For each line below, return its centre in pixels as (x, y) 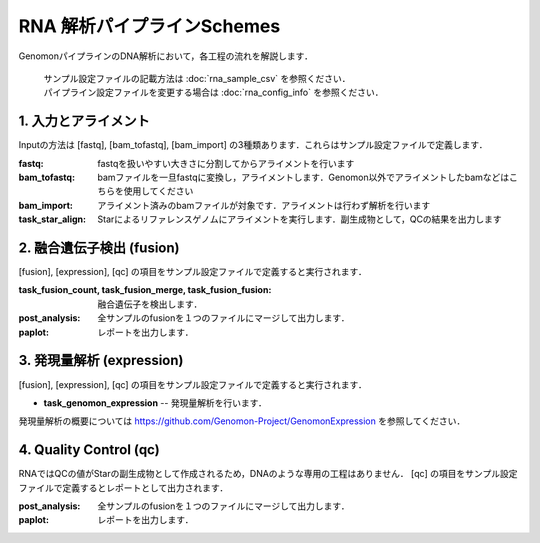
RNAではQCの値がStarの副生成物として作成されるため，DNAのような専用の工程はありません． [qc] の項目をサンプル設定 (268, 474)
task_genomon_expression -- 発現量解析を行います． (155, 402)
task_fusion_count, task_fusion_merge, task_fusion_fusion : (145, 290)
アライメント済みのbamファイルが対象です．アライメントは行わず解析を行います (264, 205)
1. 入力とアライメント (84, 121)
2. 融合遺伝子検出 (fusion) (99, 248)
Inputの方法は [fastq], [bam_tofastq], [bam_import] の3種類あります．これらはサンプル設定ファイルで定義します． (253, 145)
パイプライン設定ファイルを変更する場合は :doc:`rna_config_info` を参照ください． (213, 92)
